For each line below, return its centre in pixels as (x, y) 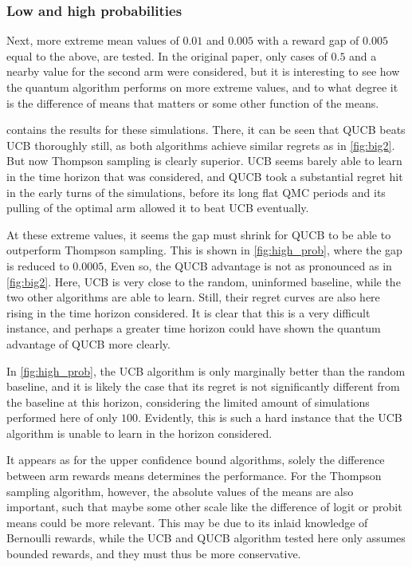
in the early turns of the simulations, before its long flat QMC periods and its (196, 192)
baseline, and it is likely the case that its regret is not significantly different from (203, 386)
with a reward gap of (308, 40)
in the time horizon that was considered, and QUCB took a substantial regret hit (205, 176)
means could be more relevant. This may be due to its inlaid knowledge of (187, 522)
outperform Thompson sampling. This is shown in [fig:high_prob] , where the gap (204, 250)
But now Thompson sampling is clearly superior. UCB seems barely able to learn (204, 161)
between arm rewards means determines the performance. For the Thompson (194, 476)
